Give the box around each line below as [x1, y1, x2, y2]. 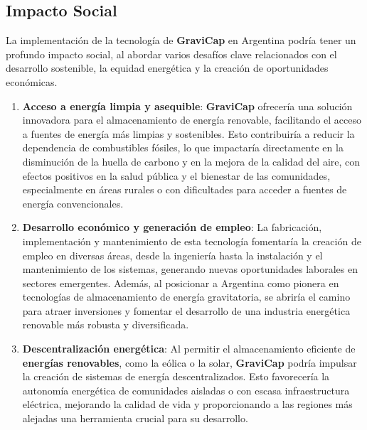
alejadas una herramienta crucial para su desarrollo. [22, 411, 248, 426]
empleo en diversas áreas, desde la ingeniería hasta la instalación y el [22, 247, 323, 262]
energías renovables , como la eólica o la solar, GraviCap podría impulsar [22, 355, 357, 370]
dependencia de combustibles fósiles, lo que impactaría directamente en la [22, 140, 344, 155]
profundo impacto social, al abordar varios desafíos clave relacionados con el [6, 46, 337, 61]
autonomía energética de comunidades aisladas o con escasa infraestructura [22, 382, 350, 397]
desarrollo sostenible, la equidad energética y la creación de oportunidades [6, 60, 329, 75]
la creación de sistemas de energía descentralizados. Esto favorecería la [22, 369, 330, 384]
